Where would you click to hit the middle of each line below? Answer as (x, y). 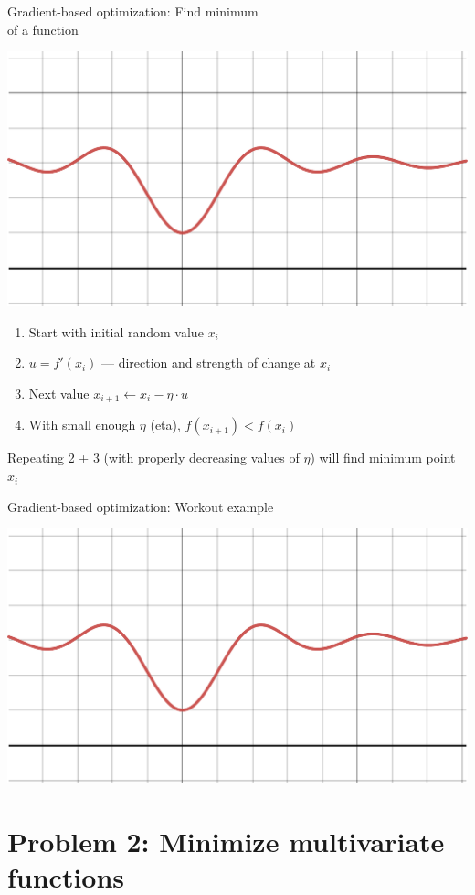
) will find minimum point (383, 458)
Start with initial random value (116, 331)
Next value (59, 394)
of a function (43, 29)
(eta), (165, 425)
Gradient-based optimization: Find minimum (133, 11)
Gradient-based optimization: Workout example (141, 506)
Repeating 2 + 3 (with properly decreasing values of (153, 458)
